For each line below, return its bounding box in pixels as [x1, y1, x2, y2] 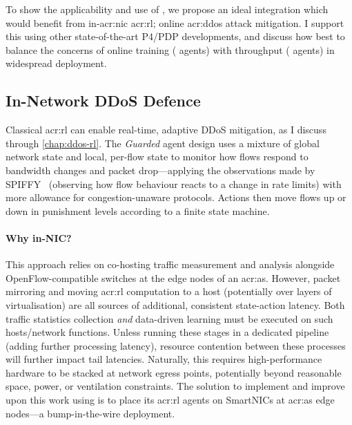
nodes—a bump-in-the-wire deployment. [6, 406, 175, 420]
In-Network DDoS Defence [6, 90, 201, 111]
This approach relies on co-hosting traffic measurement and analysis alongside [6, 257, 335, 272]
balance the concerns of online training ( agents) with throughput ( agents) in [6, 42, 335, 57]
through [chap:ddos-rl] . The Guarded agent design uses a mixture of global [6, 135, 320, 150]
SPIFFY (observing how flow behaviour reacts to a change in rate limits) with [6, 176, 342, 191]
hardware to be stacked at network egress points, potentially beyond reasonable [6, 365, 342, 379]
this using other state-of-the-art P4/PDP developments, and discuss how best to [6, 29, 345, 44]
